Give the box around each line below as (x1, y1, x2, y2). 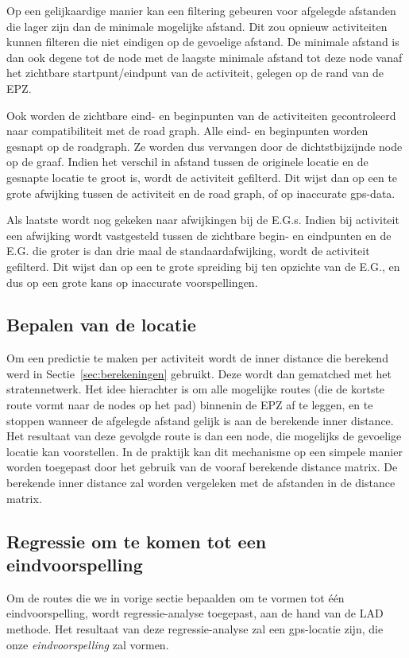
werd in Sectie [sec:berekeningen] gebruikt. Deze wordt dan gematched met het (6, 365, 392, 381)
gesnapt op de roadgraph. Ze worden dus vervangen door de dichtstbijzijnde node (6, 137, 403, 154)
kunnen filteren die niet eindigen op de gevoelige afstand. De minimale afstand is (6, 33, 399, 50)
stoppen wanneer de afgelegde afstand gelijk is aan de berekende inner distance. (6, 412, 394, 428)
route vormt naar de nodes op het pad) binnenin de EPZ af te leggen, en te (6, 397, 373, 413)
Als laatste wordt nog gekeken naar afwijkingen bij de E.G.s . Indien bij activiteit (6, 211, 399, 228)
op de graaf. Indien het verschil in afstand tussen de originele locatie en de (6, 153, 368, 170)
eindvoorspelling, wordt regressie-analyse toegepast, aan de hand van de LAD (6, 605, 384, 621)
